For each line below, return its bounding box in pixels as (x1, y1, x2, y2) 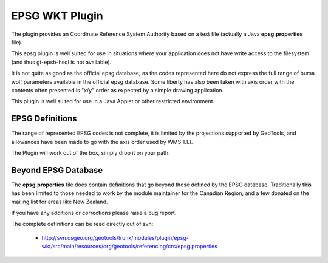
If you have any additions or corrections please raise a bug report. (11, 210, 177, 217)
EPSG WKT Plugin (11, 9, 103, 22)
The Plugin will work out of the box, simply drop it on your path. (11, 149, 170, 156)
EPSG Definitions (11, 114, 77, 124)
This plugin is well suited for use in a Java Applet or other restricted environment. (11, 98, 215, 105)
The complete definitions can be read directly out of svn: (11, 220, 154, 228)
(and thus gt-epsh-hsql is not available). (11, 58, 112, 66)
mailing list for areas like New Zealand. (11, 198, 108, 205)
